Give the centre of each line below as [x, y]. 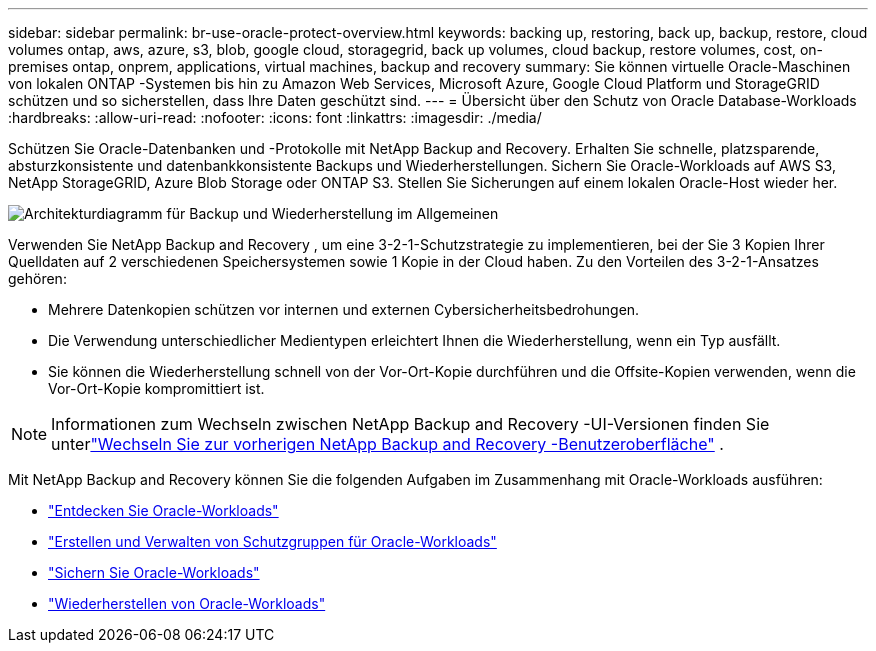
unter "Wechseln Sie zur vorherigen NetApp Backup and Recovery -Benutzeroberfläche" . [387, 444]
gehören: [37, 278]
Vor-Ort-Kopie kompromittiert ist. [156, 388]
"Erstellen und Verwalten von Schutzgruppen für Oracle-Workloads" [272, 541]
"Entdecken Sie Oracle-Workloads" [163, 510]
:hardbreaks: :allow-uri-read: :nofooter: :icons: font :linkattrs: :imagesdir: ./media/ [275, 117]
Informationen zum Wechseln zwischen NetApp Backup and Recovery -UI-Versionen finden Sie [410, 424]
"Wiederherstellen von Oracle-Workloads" [187, 603]
